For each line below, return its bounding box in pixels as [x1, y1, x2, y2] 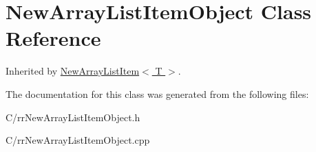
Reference [6, 24, 101, 52]
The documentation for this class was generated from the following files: [6, 86, 309, 101]
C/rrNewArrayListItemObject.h [6, 110, 140, 124]
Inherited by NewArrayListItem [6, 64, 140, 78]
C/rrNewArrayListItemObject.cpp [6, 133, 150, 147]
